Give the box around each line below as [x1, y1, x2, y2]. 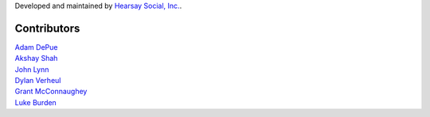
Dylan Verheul [14, 76, 61, 85]
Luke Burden [14, 97, 57, 107]
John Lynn [14, 64, 49, 74]
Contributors [14, 21, 80, 35]
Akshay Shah [14, 54, 58, 63]
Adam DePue [14, 42, 58, 51]
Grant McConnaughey [14, 87, 88, 96]
